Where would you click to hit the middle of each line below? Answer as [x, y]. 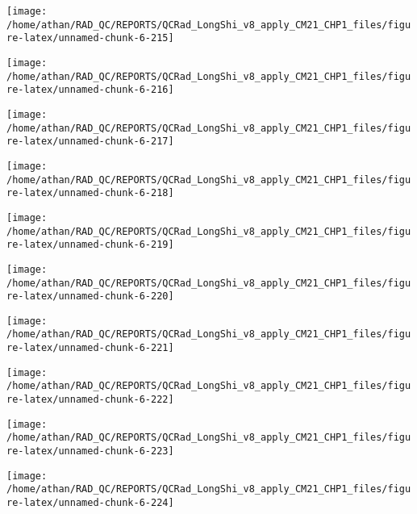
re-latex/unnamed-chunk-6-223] [90, 451]
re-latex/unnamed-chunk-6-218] [90, 193]
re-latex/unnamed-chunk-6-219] [90, 245]
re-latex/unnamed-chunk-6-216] [90, 90]
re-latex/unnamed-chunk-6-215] [90, 38]
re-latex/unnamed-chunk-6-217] [90, 142]
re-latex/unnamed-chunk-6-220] [90, 297]
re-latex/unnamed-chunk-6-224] [90, 503]
